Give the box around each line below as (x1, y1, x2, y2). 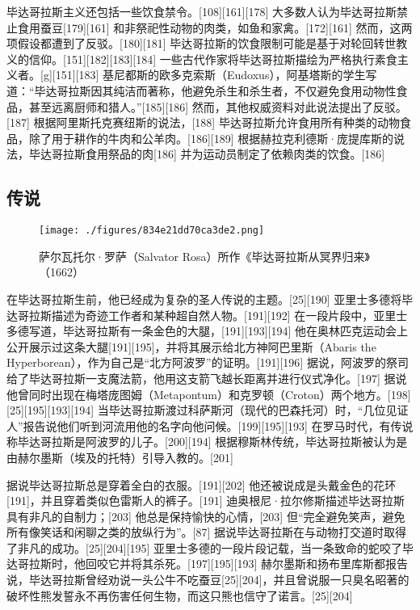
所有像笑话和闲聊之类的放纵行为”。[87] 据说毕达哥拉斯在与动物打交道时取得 (6, 524, 407, 541)
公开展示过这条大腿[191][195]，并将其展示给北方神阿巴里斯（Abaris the (6, 338, 376, 355)
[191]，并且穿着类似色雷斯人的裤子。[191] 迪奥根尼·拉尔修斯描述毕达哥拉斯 (6, 492, 405, 509)
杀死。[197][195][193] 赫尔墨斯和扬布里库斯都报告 (153, 555, 409, 572)
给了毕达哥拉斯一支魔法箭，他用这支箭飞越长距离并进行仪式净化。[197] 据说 (6, 369, 407, 386)
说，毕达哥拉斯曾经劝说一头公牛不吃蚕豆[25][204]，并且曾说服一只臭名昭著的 (6, 571, 409, 588)
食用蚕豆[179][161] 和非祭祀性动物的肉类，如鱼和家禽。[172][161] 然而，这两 (17, 19, 413, 36)
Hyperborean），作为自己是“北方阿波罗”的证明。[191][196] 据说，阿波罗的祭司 (6, 354, 409, 371)
